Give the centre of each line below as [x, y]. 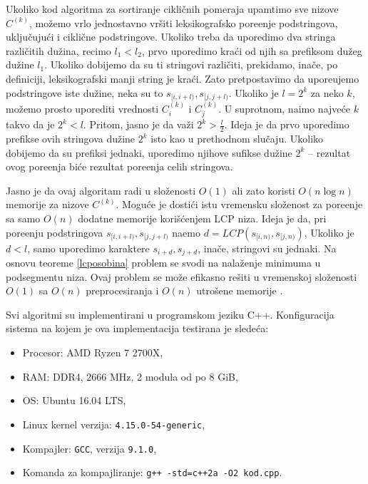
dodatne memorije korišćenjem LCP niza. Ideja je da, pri [202, 218]
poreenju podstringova [55, 232]
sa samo [23, 218]
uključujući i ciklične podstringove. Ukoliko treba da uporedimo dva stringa [171, 37]
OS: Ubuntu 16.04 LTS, [74, 400]
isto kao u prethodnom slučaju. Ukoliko [237, 139]
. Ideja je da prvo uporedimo [287, 124]
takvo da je [30, 124]
